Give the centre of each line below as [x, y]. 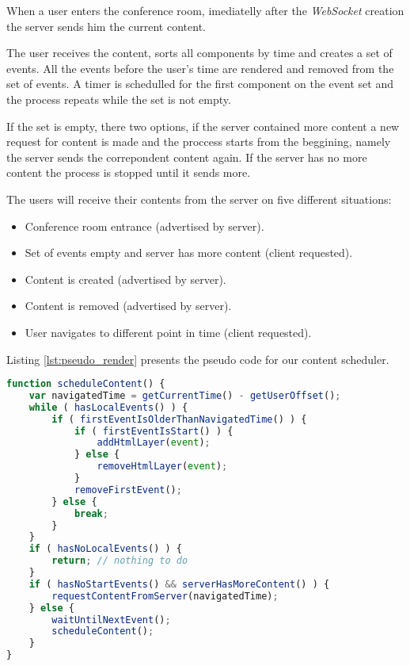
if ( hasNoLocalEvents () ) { [105, 549]
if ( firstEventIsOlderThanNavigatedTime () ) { [179, 419]
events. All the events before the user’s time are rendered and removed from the [200, 68]
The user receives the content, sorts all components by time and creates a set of [199, 53]
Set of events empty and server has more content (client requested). [189, 253]
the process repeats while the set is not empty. [119, 99]
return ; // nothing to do [120, 561]
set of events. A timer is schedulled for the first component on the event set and [200, 84]
